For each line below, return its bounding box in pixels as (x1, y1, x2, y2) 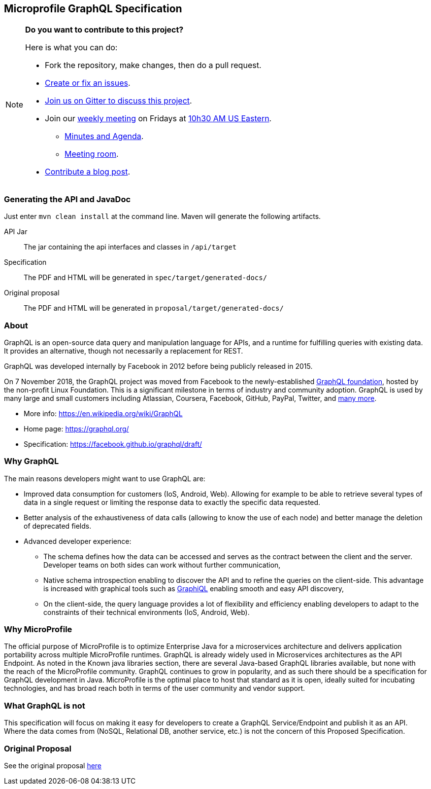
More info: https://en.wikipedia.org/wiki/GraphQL (24, 409, 183, 418)
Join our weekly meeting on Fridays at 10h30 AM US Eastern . (45, 113, 272, 124)
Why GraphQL (4, 456, 59, 466)
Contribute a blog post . (45, 167, 130, 177)
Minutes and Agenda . (65, 131, 144, 142)
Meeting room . (65, 149, 119, 159)
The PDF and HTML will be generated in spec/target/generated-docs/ (24, 273, 267, 282)
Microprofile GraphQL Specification (4, 2, 182, 15)
